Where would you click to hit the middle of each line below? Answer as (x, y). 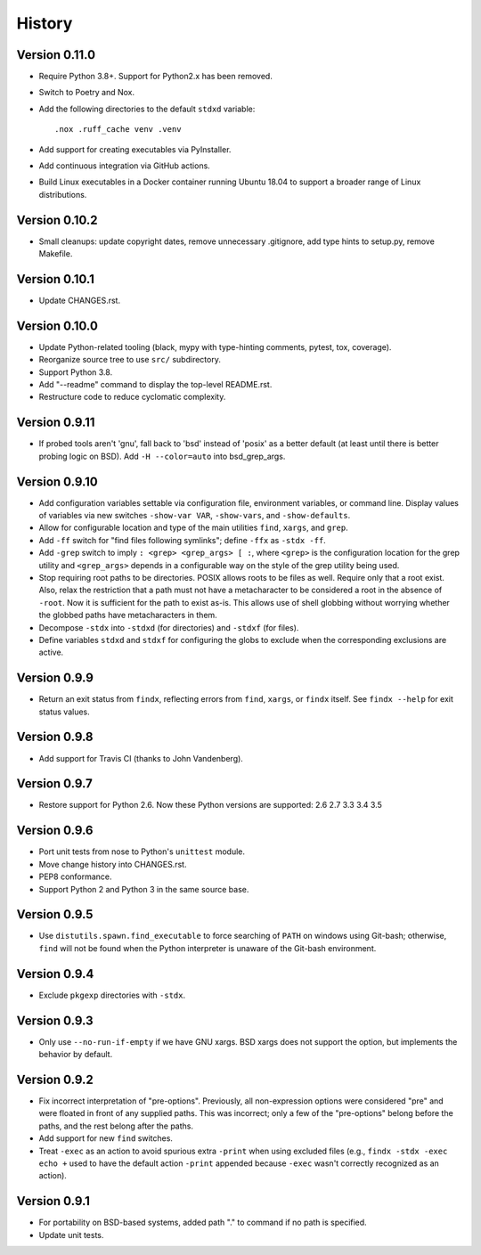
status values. (64, 712)
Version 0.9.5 (55, 914)
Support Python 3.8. (76, 372)
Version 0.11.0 (56, 55)
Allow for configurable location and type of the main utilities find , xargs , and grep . (193, 528)
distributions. (63, 194)
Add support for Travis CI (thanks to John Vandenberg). (141, 758)
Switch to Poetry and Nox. (87, 93)
